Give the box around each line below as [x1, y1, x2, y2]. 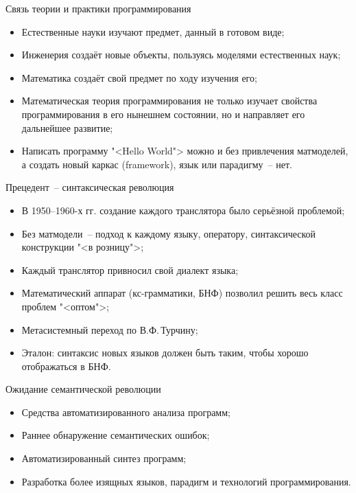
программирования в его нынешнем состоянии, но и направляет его [21, 106, 305, 121]
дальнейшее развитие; [21, 120, 113, 135]
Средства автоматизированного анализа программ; [21, 404, 230, 419]
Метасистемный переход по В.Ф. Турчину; [21, 322, 198, 336]
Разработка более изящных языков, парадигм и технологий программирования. [21, 474, 351, 488]
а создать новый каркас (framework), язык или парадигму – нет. [21, 157, 292, 171]
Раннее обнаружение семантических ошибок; [21, 428, 210, 442]
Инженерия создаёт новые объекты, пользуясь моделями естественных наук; [21, 47, 341, 62]
